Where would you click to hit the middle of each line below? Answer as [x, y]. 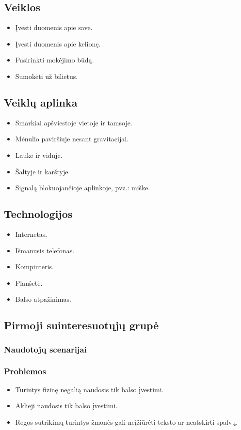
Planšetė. [29, 283]
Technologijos [38, 214]
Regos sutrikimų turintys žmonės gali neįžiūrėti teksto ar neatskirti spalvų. [127, 422]
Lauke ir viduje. [39, 155]
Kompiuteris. [34, 267]
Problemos [25, 371]
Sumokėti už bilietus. [47, 76]
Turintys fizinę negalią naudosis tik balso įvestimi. [89, 389]
